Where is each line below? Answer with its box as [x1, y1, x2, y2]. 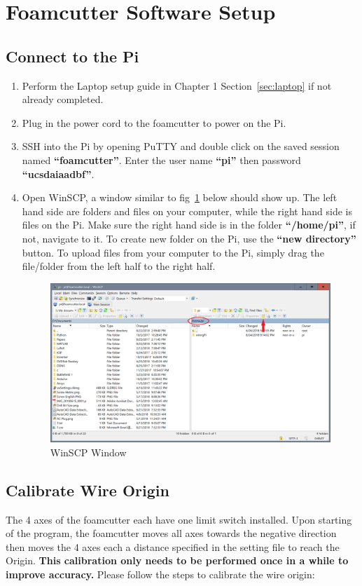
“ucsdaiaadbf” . [22, 166, 95, 181]
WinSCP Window [50, 444, 127, 459]
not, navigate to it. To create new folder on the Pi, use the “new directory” [22, 231, 356, 245]
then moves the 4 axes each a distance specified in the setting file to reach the [6, 539, 340, 554]
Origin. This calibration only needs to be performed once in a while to [6, 553, 349, 568]
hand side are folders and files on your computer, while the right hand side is [22, 203, 352, 218]
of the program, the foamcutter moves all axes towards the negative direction [6, 526, 337, 540]
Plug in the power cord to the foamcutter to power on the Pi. [22, 115, 286, 130]
